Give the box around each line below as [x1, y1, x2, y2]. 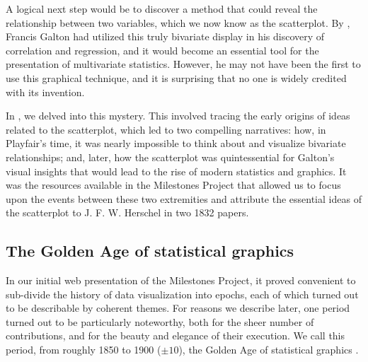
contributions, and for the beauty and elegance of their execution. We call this [6, 328, 345, 343]
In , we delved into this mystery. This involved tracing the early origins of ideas [6, 108, 350, 123]
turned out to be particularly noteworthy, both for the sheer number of [6, 314, 314, 329]
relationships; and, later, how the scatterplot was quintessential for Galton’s [6, 149, 335, 164]
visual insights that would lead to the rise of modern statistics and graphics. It [6, 163, 347, 178]
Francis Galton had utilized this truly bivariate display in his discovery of [6, 29, 325, 44]
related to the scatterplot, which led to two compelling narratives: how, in [6, 122, 326, 136]
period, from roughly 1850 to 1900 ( [6, 342, 161, 357]
